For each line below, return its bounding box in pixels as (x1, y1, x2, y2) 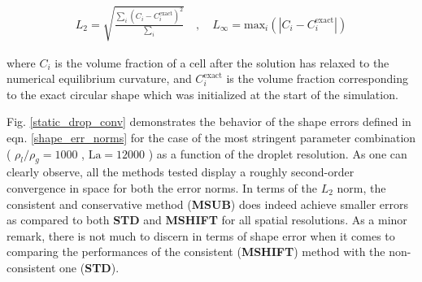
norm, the (337, 179, 386, 196)
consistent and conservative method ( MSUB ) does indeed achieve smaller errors (7, 195, 408, 212)
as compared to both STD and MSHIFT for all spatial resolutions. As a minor (7, 211, 407, 228)
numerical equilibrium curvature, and (7, 70, 192, 87)
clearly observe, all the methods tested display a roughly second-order (7, 163, 355, 180)
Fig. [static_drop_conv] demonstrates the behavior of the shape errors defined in (7, 113, 411, 130)
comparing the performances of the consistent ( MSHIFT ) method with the (7, 243, 385, 260)
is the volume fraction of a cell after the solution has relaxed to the (54, 54, 389, 71)
